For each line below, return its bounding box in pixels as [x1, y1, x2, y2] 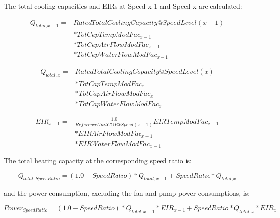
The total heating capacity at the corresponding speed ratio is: [4, 155, 192, 166]
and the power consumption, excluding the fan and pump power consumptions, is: [4, 188, 250, 198]
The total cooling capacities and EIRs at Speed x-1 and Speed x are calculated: [4, 1, 242, 11]
